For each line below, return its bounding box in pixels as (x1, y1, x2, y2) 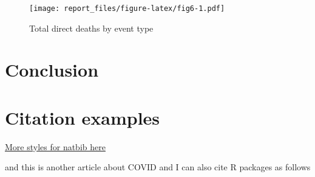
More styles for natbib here (5, 140, 106, 153)
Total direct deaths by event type (29, 21, 154, 34)
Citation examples (5, 105, 160, 130)
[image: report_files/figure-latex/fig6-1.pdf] (29, 4, 225, 13)
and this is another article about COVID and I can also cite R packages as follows (5, 161, 311, 173)
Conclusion (5, 57, 99, 82)
